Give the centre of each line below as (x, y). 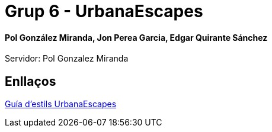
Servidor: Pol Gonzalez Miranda (67, 59)
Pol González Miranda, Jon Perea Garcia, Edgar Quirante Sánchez (136, 37)
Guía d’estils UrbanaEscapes (61, 104)
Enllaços (31, 81)
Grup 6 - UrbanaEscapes (104, 11)
